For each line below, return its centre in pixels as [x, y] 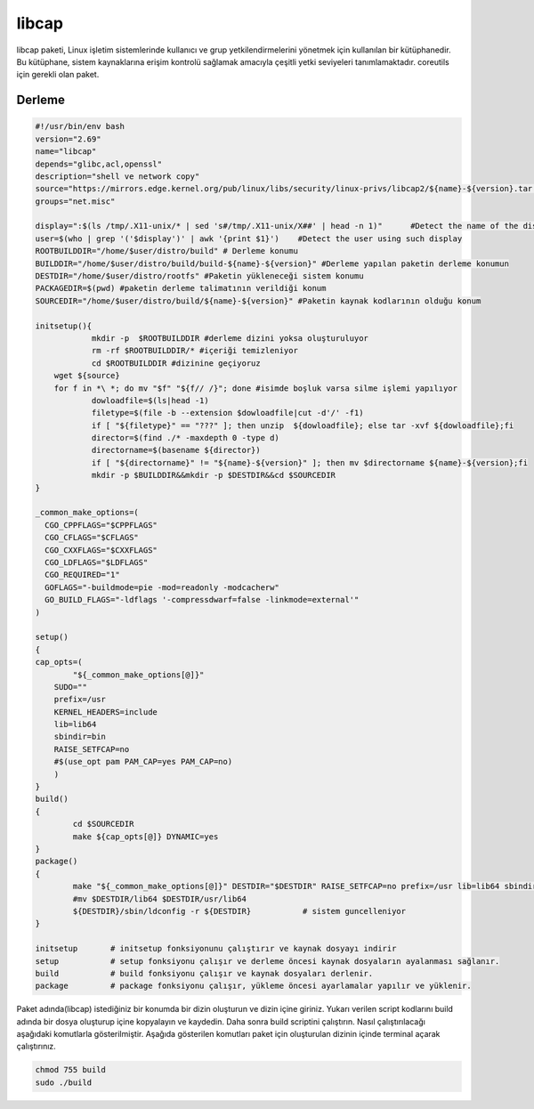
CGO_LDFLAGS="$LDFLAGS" [97, 562]
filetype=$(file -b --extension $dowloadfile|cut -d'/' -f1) [227, 413]
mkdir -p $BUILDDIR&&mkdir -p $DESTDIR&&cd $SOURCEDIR [214, 475]
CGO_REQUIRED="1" [82, 575]
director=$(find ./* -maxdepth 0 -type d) [185, 438]
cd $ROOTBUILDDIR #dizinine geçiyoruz [176, 363]
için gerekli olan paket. [58, 75]
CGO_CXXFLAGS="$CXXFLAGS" [101, 550]
